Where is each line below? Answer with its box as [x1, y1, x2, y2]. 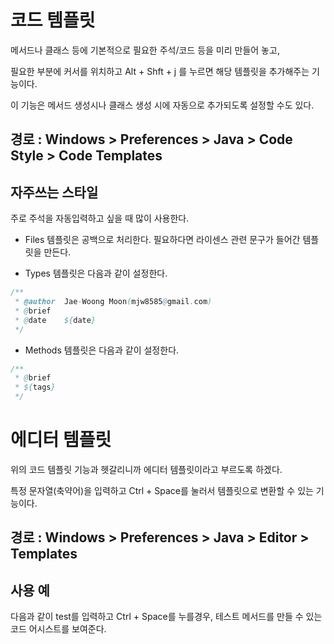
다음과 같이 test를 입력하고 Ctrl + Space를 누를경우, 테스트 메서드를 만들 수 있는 [10, 611, 323, 623]
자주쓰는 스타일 [10, 184, 99, 201]
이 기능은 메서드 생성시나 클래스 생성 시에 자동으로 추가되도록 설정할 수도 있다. [10, 99, 315, 111]
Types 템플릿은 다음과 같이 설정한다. [24, 267, 168, 280]
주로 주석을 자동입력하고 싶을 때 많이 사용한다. [10, 212, 190, 225]
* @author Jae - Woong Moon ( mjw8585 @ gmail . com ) [14, 297, 213, 307]
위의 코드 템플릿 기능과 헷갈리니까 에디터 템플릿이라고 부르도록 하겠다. [10, 463, 283, 475]
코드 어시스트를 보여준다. [10, 623, 107, 635]
